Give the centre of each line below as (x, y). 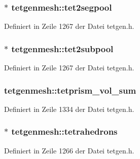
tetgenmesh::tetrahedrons (64, 131)
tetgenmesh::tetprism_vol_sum (70, 90)
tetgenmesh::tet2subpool (62, 48)
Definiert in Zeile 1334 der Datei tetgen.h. (69, 109)
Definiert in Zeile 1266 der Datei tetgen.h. (69, 150)
